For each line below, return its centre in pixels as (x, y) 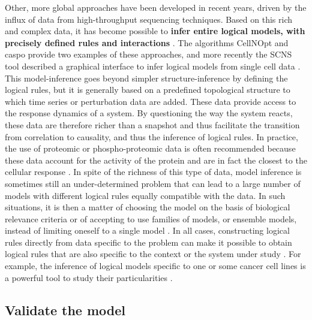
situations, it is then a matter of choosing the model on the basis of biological (148, 207)
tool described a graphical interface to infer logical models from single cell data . (153, 66)
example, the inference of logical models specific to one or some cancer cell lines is (155, 266)
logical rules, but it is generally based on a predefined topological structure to (148, 90)
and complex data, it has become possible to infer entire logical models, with (155, 31)
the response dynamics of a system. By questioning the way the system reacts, (149, 113)
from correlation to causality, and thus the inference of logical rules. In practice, (151, 136)
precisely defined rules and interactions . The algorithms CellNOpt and (147, 42)
